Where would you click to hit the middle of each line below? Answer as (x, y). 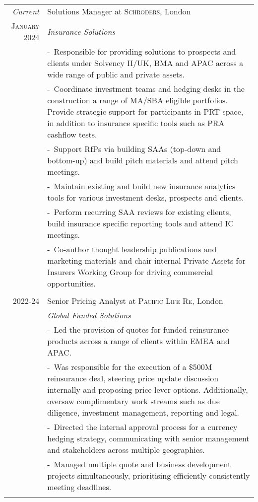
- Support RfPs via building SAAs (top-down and (134, 149)
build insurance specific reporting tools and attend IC (140, 223)
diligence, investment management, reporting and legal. (143, 412)
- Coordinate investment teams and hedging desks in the (146, 89)
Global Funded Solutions (89, 315)
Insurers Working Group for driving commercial (130, 272)
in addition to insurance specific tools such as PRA (136, 123)
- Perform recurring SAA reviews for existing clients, (139, 212)
